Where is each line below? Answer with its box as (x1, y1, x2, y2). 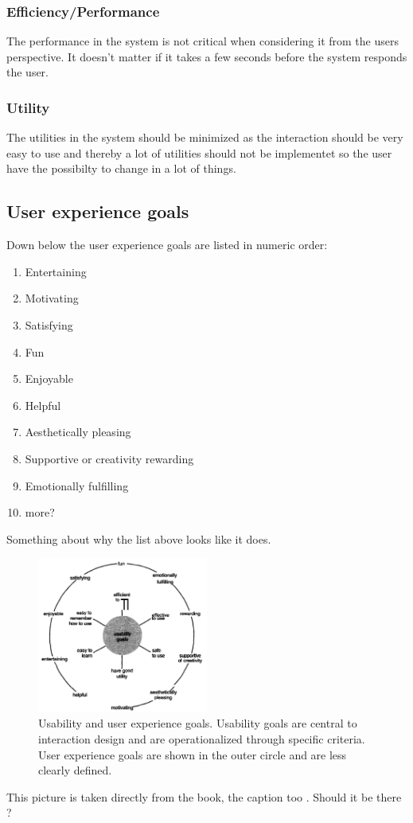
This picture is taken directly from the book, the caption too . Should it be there (6, 788, 402, 805)
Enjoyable (25, 370, 73, 387)
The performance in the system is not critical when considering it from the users (6, 33, 399, 49)
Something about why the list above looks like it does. (6, 530, 271, 547)
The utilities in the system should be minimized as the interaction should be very (6, 129, 403, 146)
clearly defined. (38, 762, 112, 778)
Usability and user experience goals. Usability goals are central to (38, 715, 357, 731)
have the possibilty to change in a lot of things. (6, 160, 236, 177)
